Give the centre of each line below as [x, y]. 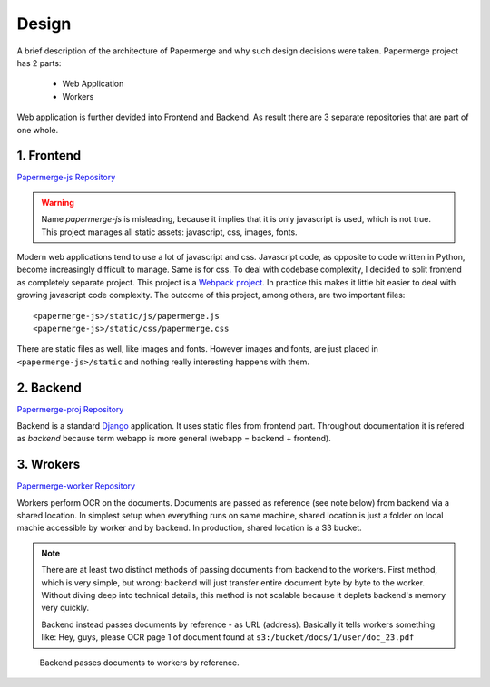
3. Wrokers [49, 464]
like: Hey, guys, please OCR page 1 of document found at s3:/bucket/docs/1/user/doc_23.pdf [228, 637]
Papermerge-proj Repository [70, 409]
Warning [58, 202]
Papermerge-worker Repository [76, 486]
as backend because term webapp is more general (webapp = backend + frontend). [174, 439]
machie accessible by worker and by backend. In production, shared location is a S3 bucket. [189, 528]
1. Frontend [49, 155]
